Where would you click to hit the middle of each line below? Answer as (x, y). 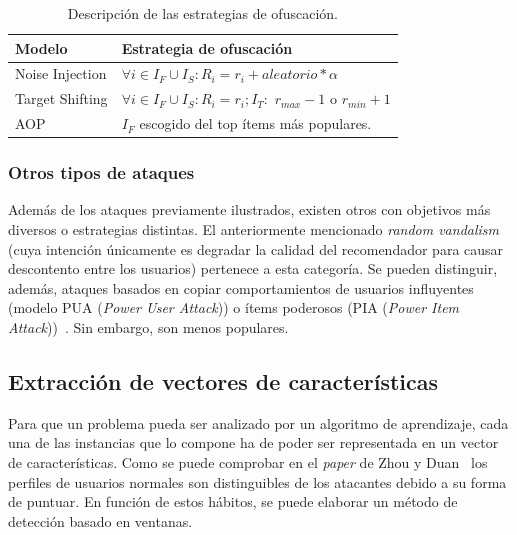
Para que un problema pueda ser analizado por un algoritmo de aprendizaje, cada (258, 422)
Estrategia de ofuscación (207, 47)
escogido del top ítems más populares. (255, 123)
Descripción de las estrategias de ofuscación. (202, 13)
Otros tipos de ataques (101, 172)
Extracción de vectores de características (223, 380)
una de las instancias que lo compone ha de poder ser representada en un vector (253, 442)
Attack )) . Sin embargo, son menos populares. (148, 327)
